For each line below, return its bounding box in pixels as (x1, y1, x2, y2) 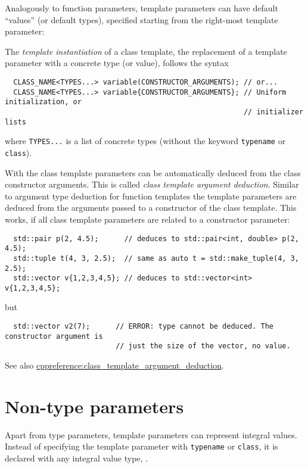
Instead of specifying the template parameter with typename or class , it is (5, 440, 278, 453)
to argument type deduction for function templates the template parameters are (5, 189, 297, 202)
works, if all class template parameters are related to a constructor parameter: (5, 213, 290, 225)
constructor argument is (5, 332, 103, 341)
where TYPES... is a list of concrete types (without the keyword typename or (5, 135, 286, 147)
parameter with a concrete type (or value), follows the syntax (5, 57, 229, 69)
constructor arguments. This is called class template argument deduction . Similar (5, 178, 299, 191)
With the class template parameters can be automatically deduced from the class (5, 166, 301, 179)
